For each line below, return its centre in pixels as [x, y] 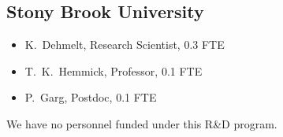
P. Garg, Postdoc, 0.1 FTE [91, 97]
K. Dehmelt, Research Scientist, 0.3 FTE [125, 44]
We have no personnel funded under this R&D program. [142, 123]
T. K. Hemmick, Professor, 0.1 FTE [114, 70]
